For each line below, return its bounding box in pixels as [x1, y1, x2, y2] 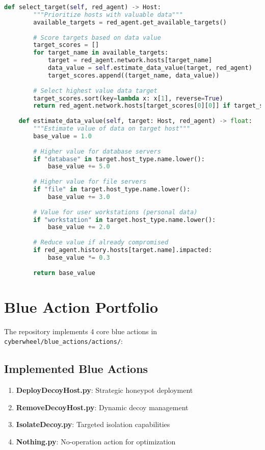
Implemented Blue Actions [4, 361, 148, 377]
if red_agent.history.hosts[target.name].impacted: [33, 246, 213, 254]
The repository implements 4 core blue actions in [4, 326, 157, 336]
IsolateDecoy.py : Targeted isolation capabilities [16, 419, 170, 430]
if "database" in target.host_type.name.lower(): [33, 155, 205, 163]
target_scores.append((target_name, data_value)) [47, 71, 220, 79]
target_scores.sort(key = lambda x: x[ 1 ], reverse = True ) [33, 94, 223, 102]
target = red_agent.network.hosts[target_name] [47, 57, 213, 64]
